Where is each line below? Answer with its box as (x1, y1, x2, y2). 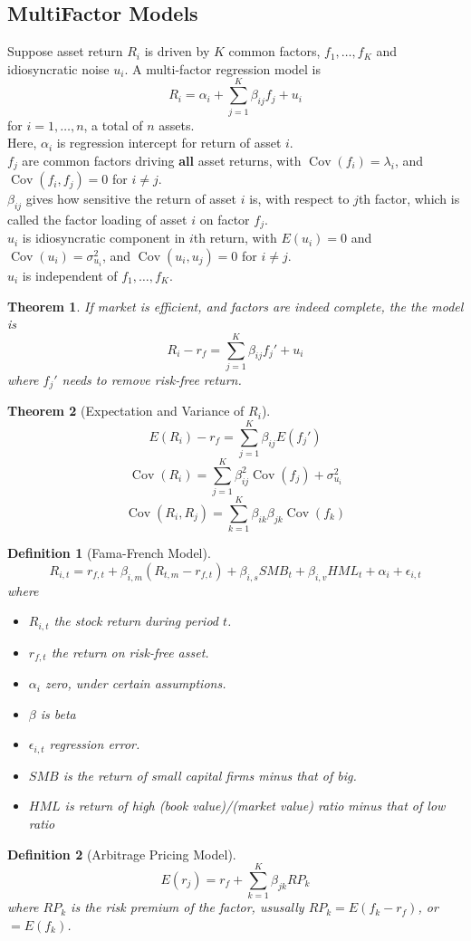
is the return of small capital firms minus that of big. (62, 765, 357, 784)
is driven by (144, 42, 210, 61)
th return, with (193, 228, 277, 247)
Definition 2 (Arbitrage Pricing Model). (7, 844, 236, 863)
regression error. (49, 735, 140, 754)
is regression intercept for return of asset (56, 133, 282, 152)
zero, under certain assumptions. (44, 674, 226, 693)
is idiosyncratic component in (22, 228, 186, 247)
